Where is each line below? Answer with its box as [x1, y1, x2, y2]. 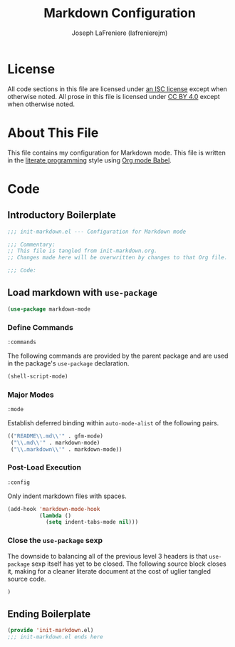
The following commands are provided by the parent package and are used [7, 351, 229, 360]
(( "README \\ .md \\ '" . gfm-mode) [7, 433, 103, 440]
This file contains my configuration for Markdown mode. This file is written [7, 148, 226, 157]
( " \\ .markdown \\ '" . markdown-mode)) [10, 445, 122, 453]
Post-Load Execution [7, 462, 82, 472]
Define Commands [7, 322, 73, 332]
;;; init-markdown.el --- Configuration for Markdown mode [7, 228, 187, 235]
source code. [7, 574, 46, 583]
